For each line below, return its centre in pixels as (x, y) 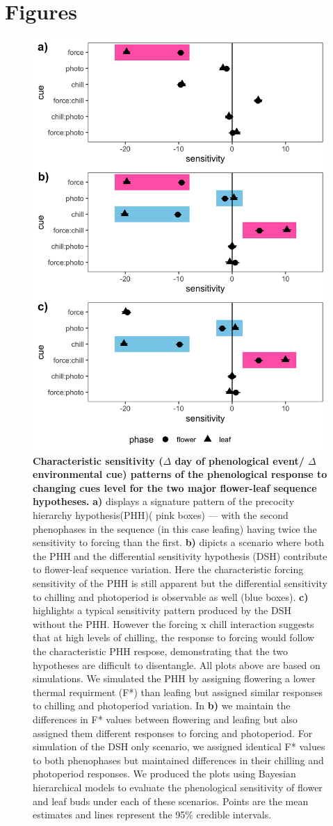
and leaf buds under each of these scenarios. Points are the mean (171, 801)
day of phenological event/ (239, 460)
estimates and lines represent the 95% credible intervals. (152, 815)
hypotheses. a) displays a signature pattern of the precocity (164, 501)
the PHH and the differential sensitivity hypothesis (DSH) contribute (180, 555)
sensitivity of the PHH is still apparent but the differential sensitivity (180, 583)
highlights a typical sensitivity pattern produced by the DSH (162, 610)
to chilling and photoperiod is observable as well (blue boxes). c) (171, 596)
